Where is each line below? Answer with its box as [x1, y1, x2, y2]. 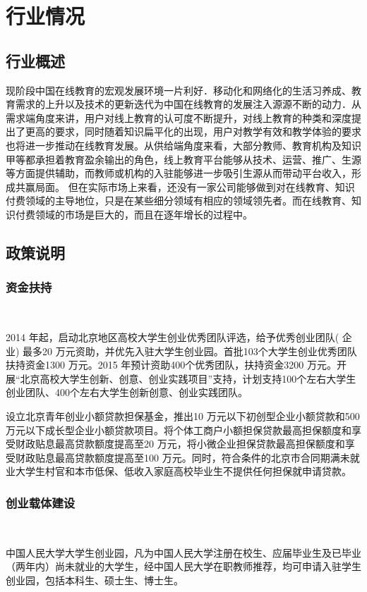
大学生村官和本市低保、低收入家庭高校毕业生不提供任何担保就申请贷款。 [15, 464, 351, 479]
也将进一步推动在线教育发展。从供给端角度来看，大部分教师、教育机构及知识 [6, 137, 361, 152]
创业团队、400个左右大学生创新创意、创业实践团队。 [6, 385, 248, 400]
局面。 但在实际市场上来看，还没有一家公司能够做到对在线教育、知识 [35, 179, 355, 194]
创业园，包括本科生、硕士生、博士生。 [6, 573, 183, 588]
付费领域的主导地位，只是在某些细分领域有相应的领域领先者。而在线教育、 [6, 193, 351, 208]
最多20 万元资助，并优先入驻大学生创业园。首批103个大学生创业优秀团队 [23, 343, 357, 358]
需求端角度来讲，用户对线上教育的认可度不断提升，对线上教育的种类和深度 [6, 110, 351, 125]
